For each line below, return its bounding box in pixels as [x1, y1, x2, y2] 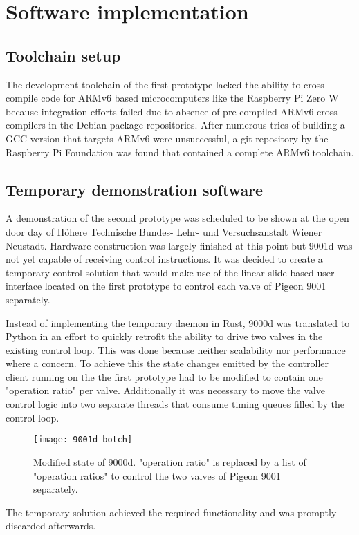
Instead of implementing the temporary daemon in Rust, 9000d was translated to [6, 315, 350, 330]
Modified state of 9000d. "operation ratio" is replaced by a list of [33, 454, 306, 469]
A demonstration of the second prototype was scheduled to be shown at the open [6, 211, 349, 225]
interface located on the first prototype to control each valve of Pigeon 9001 [6, 279, 326, 293]
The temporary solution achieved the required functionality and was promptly [6, 505, 337, 519]
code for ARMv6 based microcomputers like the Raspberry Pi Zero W [41, 91, 339, 105]
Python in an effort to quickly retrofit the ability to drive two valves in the [6, 329, 323, 344]
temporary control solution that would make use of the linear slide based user [6, 265, 335, 279]
